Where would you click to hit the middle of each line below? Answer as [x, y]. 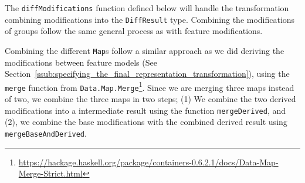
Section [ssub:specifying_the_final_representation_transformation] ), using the [147, 74]
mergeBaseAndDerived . [46, 133]
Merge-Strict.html [50, 173]
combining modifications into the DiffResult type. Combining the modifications [150, 19]
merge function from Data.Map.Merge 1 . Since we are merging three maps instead [150, 86]
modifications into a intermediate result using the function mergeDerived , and [145, 110]
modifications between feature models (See [81, 62]
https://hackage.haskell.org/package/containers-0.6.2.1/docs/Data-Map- [148, 162]
